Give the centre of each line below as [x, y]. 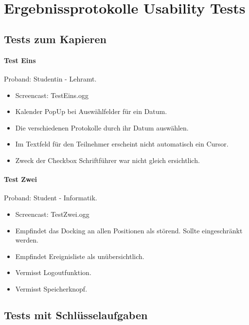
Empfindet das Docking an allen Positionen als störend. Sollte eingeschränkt [129, 230]
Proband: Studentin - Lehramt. [50, 78]
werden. [27, 240]
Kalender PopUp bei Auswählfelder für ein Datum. [91, 111]
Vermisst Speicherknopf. [51, 288]
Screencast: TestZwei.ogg [52, 214]
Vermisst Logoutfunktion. [53, 272]
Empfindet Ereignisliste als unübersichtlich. [80, 256]
